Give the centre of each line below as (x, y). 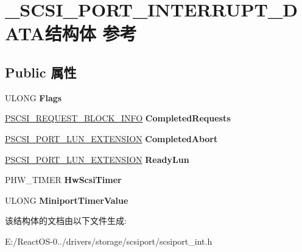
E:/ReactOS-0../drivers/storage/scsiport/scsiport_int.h (109, 241)
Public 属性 (41, 72)
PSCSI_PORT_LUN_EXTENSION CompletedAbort (111, 138)
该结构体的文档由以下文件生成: (66, 221)
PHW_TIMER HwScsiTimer (63, 180)
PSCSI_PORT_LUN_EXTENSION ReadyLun (97, 159)
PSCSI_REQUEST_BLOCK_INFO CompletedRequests (118, 118)
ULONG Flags (33, 97)
